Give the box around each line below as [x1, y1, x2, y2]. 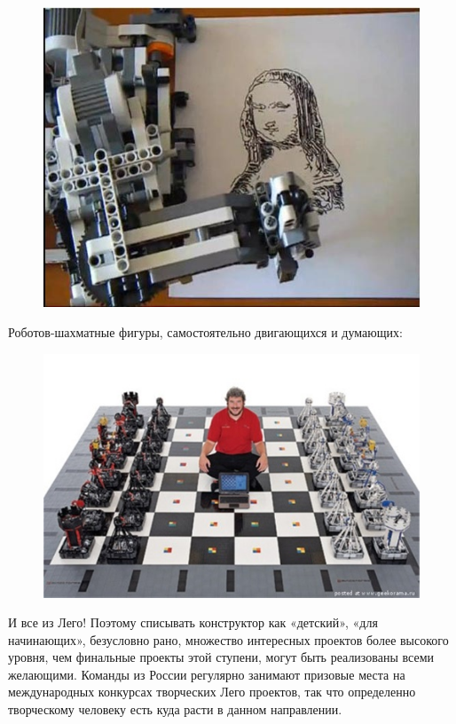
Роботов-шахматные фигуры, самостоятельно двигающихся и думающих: [8, 323, 403, 342]
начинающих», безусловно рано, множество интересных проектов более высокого [8, 630, 449, 649]
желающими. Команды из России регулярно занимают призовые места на [8, 665, 405, 683]
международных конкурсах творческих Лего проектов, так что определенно [8, 682, 416, 701]
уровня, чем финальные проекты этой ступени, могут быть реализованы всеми [8, 648, 434, 666]
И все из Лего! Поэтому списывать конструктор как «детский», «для [8, 613, 378, 632]
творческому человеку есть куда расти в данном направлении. [8, 700, 342, 719]
